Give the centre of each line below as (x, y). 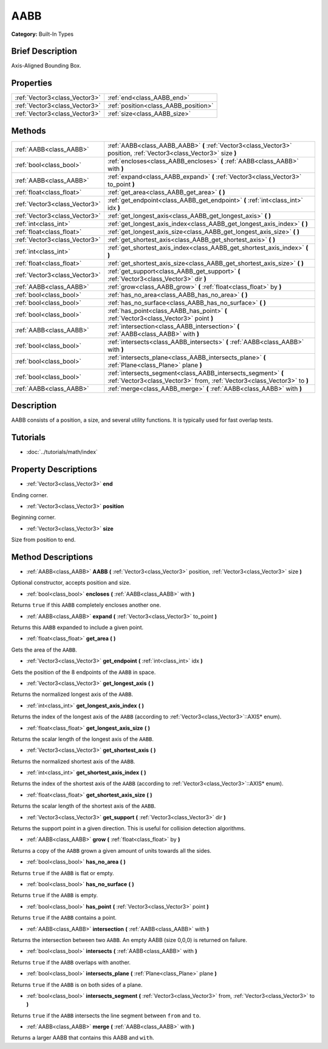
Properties (32, 83)
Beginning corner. (33, 517)
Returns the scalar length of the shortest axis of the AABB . (84, 806)
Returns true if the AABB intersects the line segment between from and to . (106, 1016)
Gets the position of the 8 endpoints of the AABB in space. (84, 672)
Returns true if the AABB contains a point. (64, 918)
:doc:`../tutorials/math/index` (62, 452)
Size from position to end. (43, 540)
